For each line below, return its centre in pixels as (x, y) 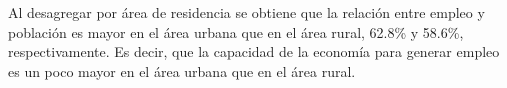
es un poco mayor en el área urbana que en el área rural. (182, 70)
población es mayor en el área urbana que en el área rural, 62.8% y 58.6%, (236, 31)
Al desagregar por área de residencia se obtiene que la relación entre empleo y (246, 12)
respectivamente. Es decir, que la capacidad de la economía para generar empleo (254, 51)
